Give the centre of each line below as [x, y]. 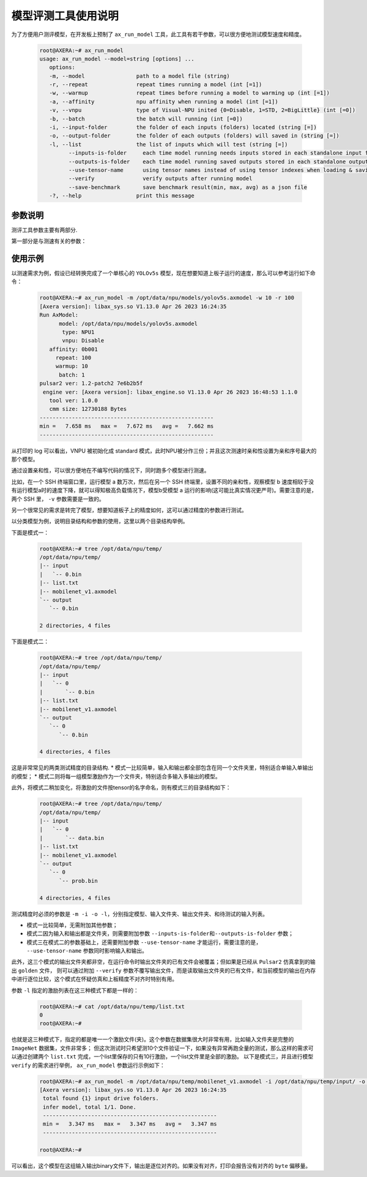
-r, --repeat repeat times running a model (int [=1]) [156, 85]
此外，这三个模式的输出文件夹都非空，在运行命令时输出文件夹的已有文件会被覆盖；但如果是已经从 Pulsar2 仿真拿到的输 [163, 962]
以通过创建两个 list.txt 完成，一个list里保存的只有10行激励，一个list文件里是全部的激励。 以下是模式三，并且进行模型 [162, 1057]
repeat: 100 [73, 358]
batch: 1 [72, 375]
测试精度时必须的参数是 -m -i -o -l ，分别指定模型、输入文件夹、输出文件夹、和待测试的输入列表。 [140, 913]
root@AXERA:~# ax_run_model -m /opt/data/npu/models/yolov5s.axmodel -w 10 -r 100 [167, 298]
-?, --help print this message [122, 196]
